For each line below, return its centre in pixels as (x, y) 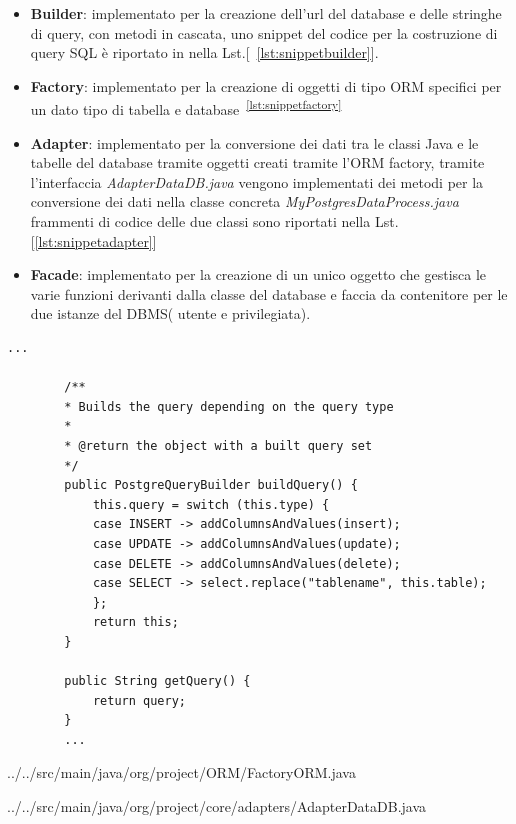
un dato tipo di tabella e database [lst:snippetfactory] (186, 108)
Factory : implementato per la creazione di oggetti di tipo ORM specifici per (266, 85)
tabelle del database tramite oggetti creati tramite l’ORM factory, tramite (257, 162)
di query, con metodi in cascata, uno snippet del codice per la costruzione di (264, 32)
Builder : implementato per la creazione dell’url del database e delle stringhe (266, 13)
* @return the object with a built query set (218, 445)
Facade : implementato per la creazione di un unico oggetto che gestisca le (258, 274)
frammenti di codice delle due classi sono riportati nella (200, 221)
